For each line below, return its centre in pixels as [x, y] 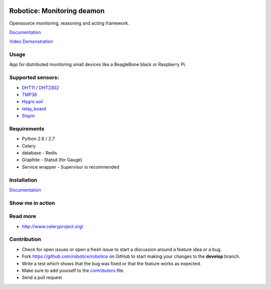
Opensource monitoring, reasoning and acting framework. [69, 23]
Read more [23, 216]
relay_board [34, 109]
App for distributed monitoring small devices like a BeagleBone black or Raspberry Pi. [98, 64]
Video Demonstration [31, 42]
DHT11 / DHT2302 [40, 88]
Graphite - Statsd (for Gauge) [52, 160]
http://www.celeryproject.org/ [53, 226]
